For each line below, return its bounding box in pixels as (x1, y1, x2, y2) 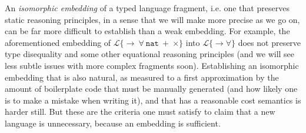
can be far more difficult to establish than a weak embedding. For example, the (5, 25, 290, 37)
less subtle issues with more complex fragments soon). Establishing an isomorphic (5, 59, 299, 71)
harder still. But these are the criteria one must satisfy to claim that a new (5, 105, 275, 118)
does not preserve (238, 36, 301, 48)
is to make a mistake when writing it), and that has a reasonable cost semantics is (5, 94, 301, 106)
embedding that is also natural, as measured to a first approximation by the (5, 71, 279, 83)
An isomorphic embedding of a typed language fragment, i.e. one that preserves (5, 2, 290, 14)
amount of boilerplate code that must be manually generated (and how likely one (5, 82, 298, 95)
